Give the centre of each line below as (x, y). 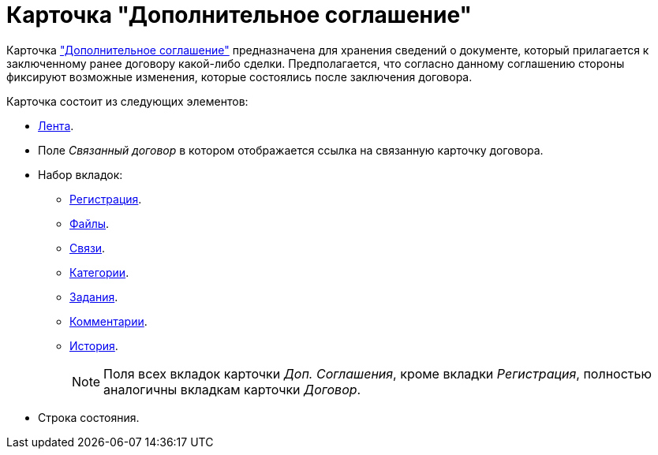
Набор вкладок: (80, 174)
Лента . (56, 125)
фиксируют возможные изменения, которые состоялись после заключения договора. (239, 76)
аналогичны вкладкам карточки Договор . (232, 389)
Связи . (88, 248)
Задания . (94, 296)
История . (94, 345)
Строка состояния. (89, 417)
